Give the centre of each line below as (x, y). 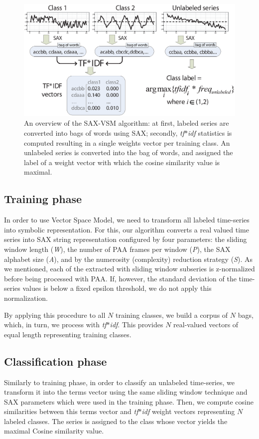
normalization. (26, 298)
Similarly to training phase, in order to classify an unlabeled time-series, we (119, 382)
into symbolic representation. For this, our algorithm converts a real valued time (127, 229)
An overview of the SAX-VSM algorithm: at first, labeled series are (127, 123)
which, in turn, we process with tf (55, 325)
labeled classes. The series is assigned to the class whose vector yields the (116, 421)
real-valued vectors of (206, 325)
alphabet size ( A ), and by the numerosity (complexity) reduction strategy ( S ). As (129, 259)
